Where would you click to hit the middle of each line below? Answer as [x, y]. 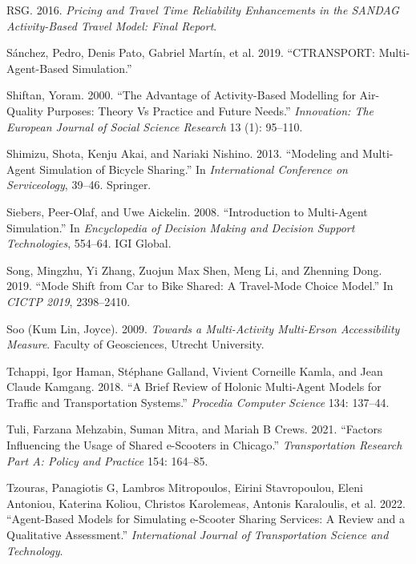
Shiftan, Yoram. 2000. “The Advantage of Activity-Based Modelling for [181, 95]
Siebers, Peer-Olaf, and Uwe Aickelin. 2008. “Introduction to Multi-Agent [187, 211]
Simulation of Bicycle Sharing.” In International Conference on [194, 169]
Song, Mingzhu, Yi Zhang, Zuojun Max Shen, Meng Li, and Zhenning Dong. [194, 270]
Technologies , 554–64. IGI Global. [89, 243]
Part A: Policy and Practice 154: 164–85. [107, 460]
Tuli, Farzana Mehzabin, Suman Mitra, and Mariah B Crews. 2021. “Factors [194, 429]
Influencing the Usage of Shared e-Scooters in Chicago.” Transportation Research [204, 445]
